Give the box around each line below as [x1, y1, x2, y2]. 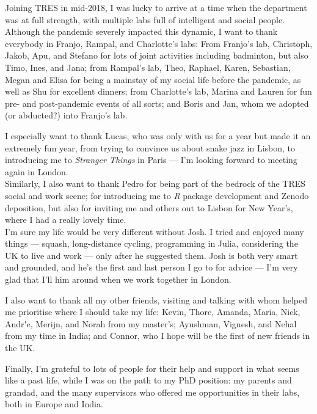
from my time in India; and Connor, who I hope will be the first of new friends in [5, 329, 310, 342]
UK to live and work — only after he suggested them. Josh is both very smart [5, 249, 298, 261]
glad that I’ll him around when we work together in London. [5, 273, 231, 286]
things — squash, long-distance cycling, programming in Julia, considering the [5, 237, 298, 250]
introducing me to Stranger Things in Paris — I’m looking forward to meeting [5, 153, 297, 166]
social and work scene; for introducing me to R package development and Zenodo [5, 189, 309, 202]
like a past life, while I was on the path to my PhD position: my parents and [5, 374, 292, 387]
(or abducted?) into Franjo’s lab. [5, 109, 128, 122]
